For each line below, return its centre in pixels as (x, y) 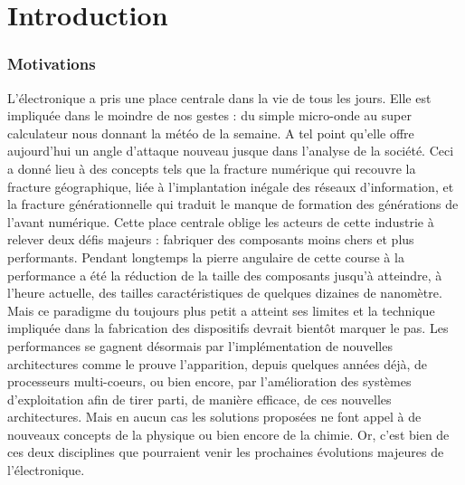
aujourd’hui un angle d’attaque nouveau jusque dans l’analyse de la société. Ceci (231, 151)
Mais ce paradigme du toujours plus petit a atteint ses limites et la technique (221, 310)
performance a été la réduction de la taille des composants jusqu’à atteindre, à (225, 275)
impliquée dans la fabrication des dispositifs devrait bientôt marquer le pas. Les (228, 328)
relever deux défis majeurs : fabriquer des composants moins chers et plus (211, 239)
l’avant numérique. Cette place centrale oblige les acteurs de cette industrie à (221, 221)
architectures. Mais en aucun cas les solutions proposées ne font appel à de (214, 417)
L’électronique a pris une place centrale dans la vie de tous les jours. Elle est (219, 97)
